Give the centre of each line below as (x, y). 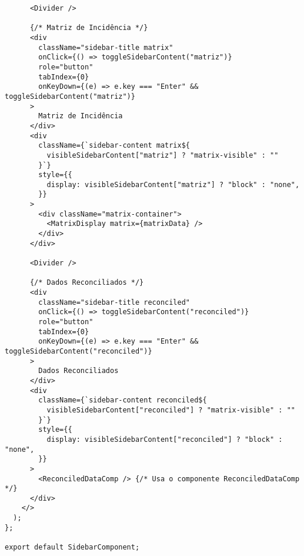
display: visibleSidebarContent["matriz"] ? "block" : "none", (173, 184)
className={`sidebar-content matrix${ (114, 146)
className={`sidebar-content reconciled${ (123, 400)
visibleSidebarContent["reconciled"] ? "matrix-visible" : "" (171, 410)
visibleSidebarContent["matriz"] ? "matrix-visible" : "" (163, 155)
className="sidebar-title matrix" (106, 47)
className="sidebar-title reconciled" (114, 302)
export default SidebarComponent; (72, 547)
